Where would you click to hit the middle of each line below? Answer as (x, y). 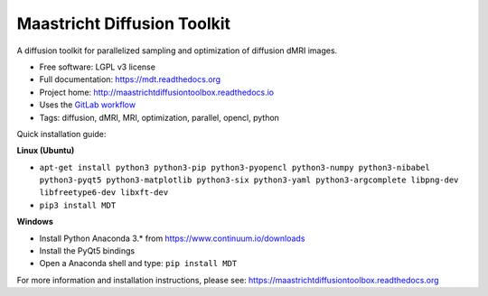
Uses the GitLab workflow (87, 105)
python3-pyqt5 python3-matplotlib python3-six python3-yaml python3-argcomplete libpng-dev (249, 180)
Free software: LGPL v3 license (97, 67)
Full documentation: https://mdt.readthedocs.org (130, 79)
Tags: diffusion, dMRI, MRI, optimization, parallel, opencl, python (160, 117)
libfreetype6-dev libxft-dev (104, 193)
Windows (35, 222)
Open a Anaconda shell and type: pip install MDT (138, 264)
